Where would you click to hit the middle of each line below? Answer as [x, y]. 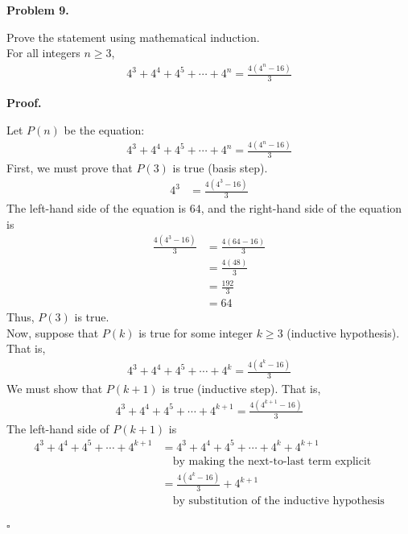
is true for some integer [196, 332]
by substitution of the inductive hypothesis [278, 501]
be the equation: [104, 129]
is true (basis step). [220, 168]
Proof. [24, 102]
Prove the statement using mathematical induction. [133, 37]
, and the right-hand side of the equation [301, 208]
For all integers [43, 53]
